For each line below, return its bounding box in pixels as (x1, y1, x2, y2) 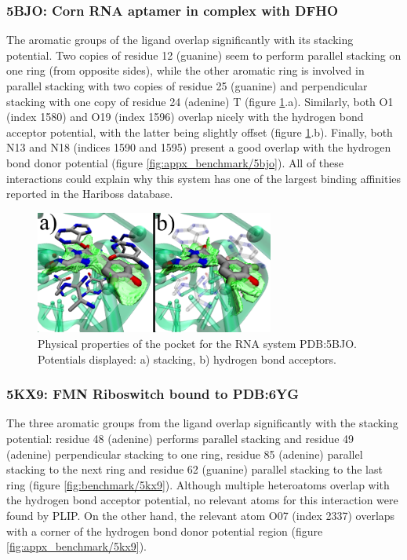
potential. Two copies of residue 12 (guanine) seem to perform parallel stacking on (6, 46, 402, 63)
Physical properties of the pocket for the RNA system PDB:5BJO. (38, 335, 357, 352)
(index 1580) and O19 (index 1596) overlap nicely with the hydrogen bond (6, 108, 364, 125)
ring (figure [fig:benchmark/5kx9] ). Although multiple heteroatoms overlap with (6, 476, 390, 492)
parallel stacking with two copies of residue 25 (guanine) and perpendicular (6, 78, 368, 93)
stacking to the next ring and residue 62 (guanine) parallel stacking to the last (6, 461, 383, 478)
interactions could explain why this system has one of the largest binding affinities (6, 170, 402, 186)
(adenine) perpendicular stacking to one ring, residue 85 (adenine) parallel (6, 445, 363, 462)
